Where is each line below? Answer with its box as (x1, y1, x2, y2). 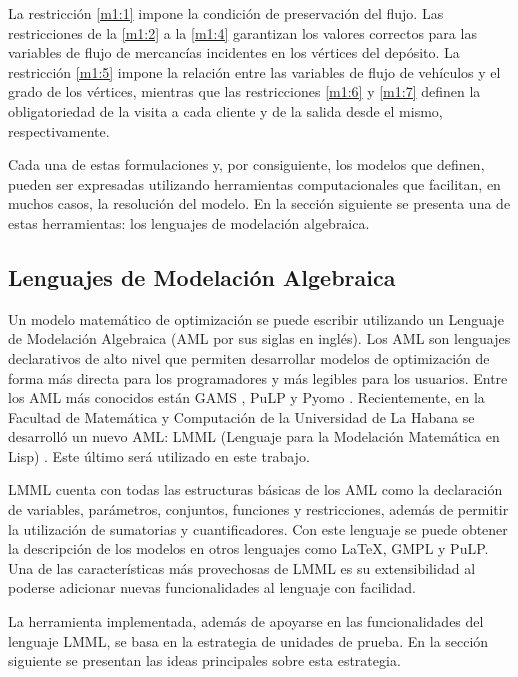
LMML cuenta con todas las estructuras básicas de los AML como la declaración (8, 479, 503, 500)
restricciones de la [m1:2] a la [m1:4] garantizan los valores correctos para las (8, 22, 477, 43)
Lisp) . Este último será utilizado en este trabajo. (8, 445, 310, 466)
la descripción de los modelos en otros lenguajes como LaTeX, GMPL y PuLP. (8, 538, 489, 559)
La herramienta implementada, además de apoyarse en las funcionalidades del (8, 611, 484, 632)
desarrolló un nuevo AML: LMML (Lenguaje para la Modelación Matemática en (8, 426, 500, 447)
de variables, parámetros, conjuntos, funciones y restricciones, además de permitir (8, 499, 509, 520)
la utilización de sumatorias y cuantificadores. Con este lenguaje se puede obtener (8, 518, 508, 539)
